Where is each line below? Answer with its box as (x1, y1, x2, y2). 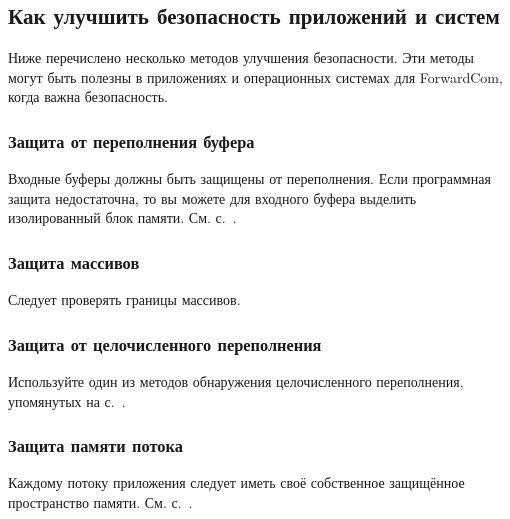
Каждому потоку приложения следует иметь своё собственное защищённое (8, 472, 465, 493)
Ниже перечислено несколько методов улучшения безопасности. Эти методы (8, 47, 474, 68)
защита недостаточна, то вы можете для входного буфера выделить (8, 187, 417, 208)
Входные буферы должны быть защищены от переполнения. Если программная (8, 168, 491, 189)
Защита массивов (8, 249, 140, 274)
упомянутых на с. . (8, 390, 126, 411)
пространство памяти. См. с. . (8, 492, 193, 513)
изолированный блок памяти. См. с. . (8, 207, 237, 228)
